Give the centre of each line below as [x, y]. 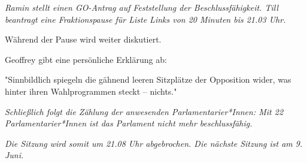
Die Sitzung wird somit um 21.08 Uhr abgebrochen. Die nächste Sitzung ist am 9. [154, 143]
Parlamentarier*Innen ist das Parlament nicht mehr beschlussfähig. [129, 123]
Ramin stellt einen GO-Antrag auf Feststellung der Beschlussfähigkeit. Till [142, 7]
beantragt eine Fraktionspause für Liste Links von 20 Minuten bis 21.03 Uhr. [145, 19]
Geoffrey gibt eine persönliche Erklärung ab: [86, 59]
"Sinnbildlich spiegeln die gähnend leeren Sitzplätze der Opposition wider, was [148, 79]
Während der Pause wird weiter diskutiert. [83, 39]
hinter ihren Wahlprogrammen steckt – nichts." [91, 91]
